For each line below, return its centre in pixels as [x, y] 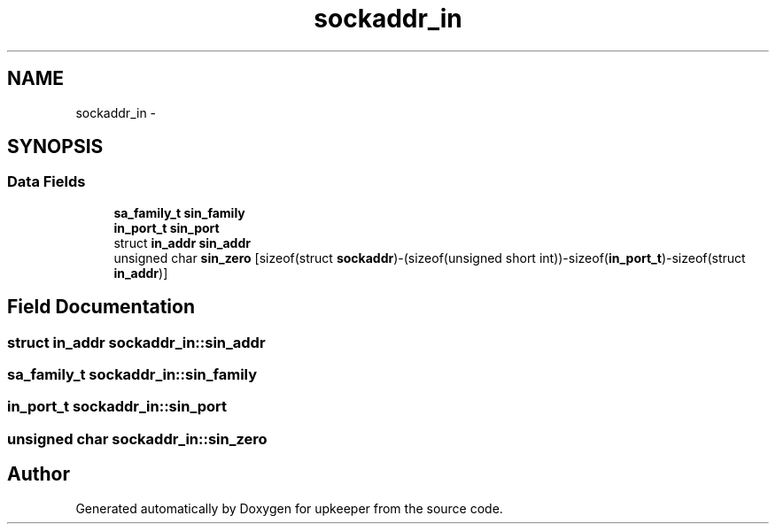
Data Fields [47, 182]
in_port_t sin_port [167, 227]
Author [39, 474]
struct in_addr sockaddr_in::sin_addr [136, 342]
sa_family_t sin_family [179, 212]
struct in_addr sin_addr [182, 242]
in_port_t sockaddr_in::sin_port [117, 407]
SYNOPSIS [55, 147]
